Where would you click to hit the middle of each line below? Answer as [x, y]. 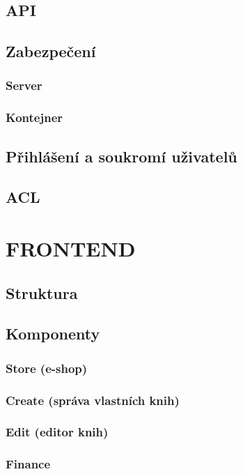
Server [24, 85]
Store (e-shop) [47, 368]
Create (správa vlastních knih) [93, 400]
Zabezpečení [51, 51]
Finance [28, 464]
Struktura [42, 292]
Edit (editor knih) [57, 432]
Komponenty [53, 334]
